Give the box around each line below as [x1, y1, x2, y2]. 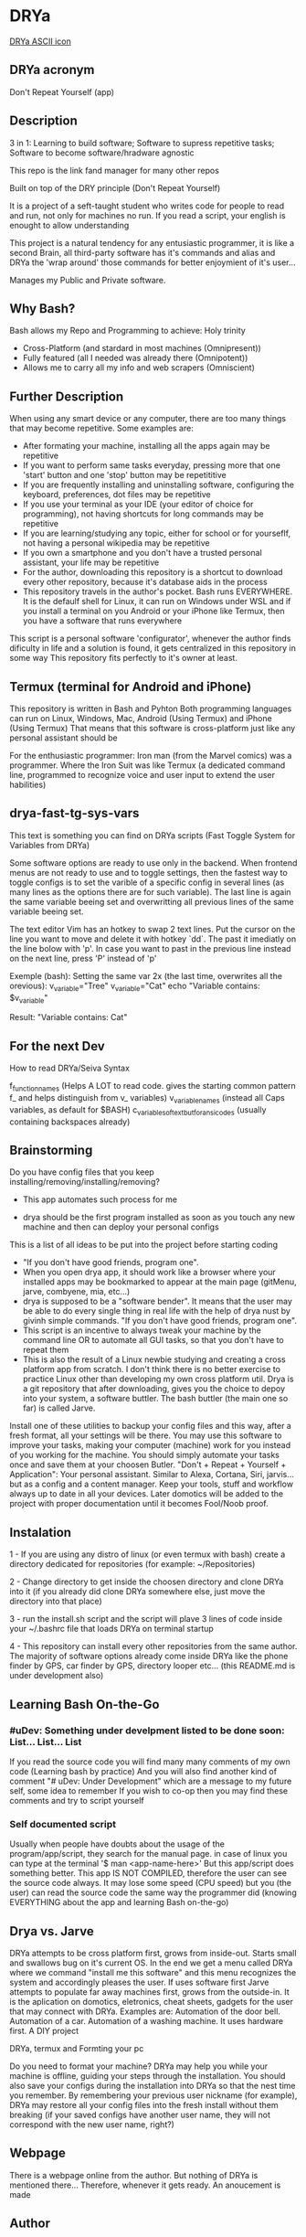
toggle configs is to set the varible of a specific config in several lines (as [9, 877, 285, 888]
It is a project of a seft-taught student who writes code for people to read [9, 200, 285, 211]
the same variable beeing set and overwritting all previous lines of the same [9, 896, 294, 907]
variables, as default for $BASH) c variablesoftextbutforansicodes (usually [9, 1103, 267, 1117]
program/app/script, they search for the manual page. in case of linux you [9, 1848, 288, 1859]
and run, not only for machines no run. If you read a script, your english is [9, 209, 286, 220]
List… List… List [9, 1735, 82, 1748]
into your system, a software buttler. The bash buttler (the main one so [22, 1393, 289, 1404]
